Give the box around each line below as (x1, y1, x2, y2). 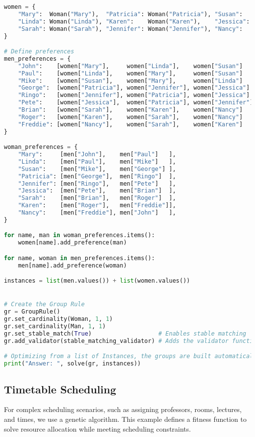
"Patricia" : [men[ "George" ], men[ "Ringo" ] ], (18, 172, 176, 180)
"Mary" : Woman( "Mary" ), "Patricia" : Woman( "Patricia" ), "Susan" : (18, 10, 243, 18)
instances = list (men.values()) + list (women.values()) (4, 277, 190, 285)
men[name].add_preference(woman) (18, 262, 127, 269)
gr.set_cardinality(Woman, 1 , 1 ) (4, 316, 113, 323)
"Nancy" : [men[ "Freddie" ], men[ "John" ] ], (18, 209, 176, 217)
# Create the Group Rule (4, 301, 85, 308)
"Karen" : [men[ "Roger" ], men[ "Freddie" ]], (18, 202, 176, 209)
